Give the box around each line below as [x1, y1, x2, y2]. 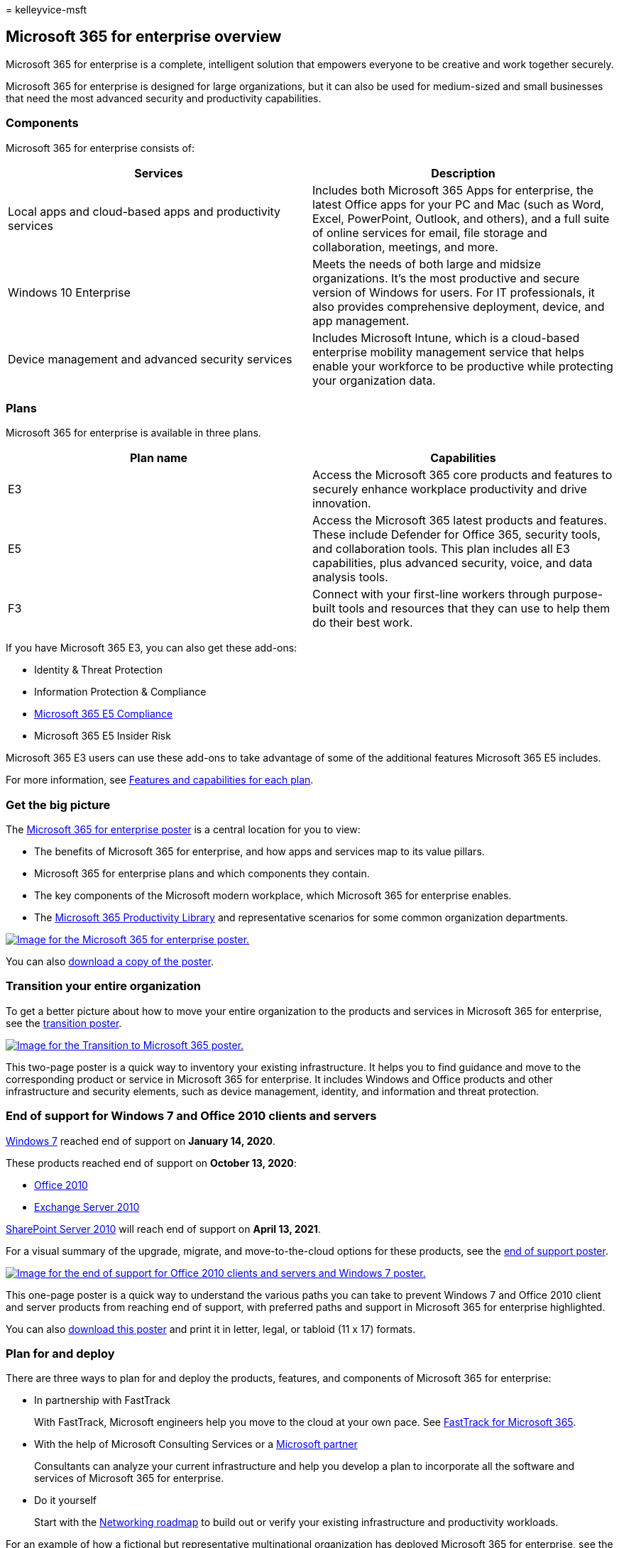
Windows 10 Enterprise [8, 285, 131, 300]
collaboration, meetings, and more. [312, 239, 498, 254]
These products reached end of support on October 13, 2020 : [6, 1156, 297, 1169]
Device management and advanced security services [8, 351, 292, 366]
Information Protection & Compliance [34, 686, 207, 698]
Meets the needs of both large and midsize [312, 256, 542, 271]
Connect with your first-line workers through [312, 587, 550, 602]
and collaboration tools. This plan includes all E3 [312, 542, 570, 556]
